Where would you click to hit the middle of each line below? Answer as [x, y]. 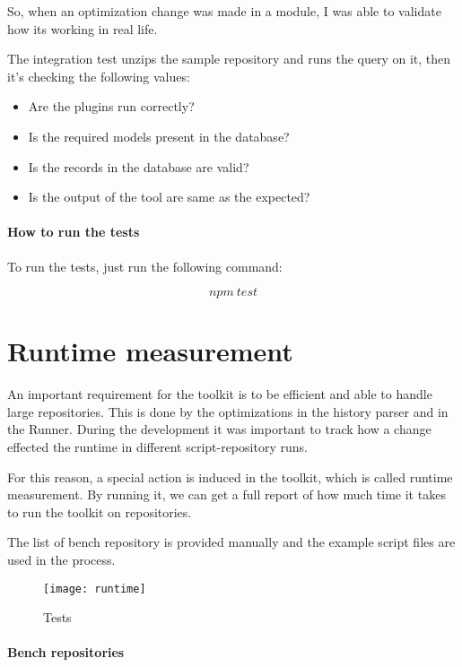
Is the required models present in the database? [159, 136]
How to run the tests [74, 232]
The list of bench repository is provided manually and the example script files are [231, 542]
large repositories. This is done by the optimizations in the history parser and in [228, 411]
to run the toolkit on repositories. [100, 511]
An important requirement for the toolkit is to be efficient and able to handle [220, 394]
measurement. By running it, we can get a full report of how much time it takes [227, 494]
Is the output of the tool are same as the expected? [169, 197]
